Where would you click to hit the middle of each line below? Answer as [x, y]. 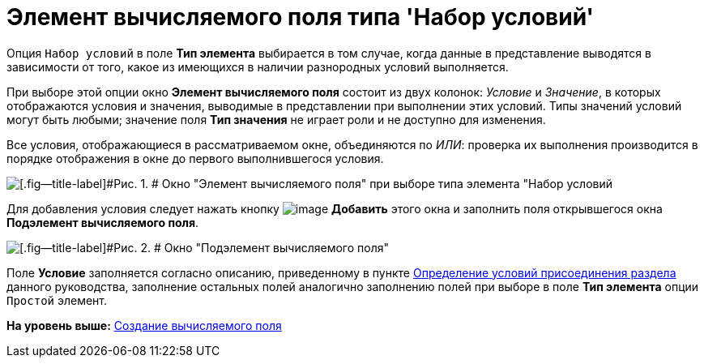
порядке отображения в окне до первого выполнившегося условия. [195, 158]
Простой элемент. [57, 300]
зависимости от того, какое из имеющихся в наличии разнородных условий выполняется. [258, 66]
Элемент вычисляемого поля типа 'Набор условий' [301, 17]
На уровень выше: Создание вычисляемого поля [144, 325]
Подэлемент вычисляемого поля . [103, 222]
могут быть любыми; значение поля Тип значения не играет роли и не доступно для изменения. [276, 119]
